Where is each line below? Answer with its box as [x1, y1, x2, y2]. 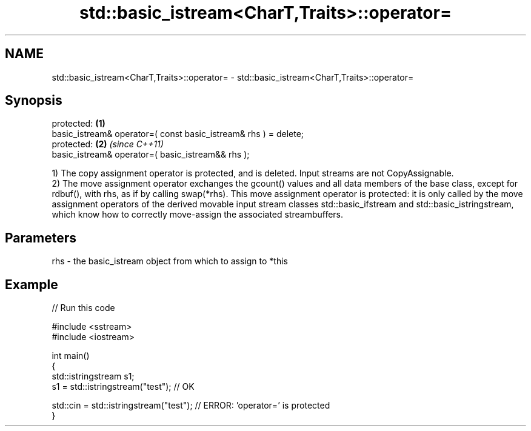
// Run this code [52, 302, 115, 313]
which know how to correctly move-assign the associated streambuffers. [52, 209, 344, 220]
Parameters [5, 230, 76, 246]
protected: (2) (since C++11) [52, 139, 164, 150]
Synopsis [5, 93, 62, 109]
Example [5, 276, 58, 292]
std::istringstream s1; [52, 371, 135, 382]
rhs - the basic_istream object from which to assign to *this [52, 256, 289, 267]
